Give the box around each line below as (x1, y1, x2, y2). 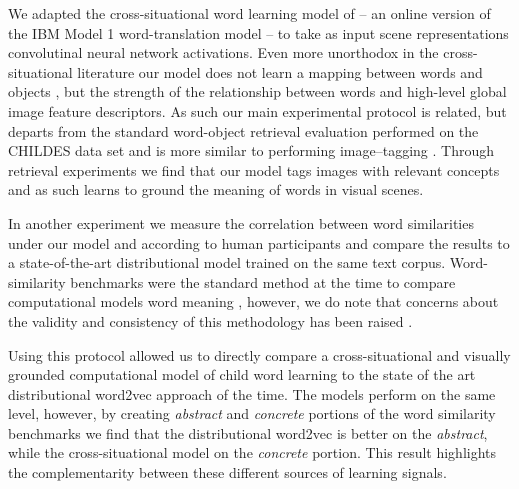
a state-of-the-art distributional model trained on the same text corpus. (8, 252, 446, 273)
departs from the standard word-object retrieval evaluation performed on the (8, 120, 479, 141)
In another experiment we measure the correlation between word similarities (8, 212, 474, 233)
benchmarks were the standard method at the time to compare (70, 271, 456, 292)
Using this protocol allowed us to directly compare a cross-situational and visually (8, 344, 511, 365)
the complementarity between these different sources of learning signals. (8, 462, 447, 483)
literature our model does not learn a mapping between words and (77, 61, 483, 82)
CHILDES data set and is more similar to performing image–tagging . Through (8, 140, 494, 161)
